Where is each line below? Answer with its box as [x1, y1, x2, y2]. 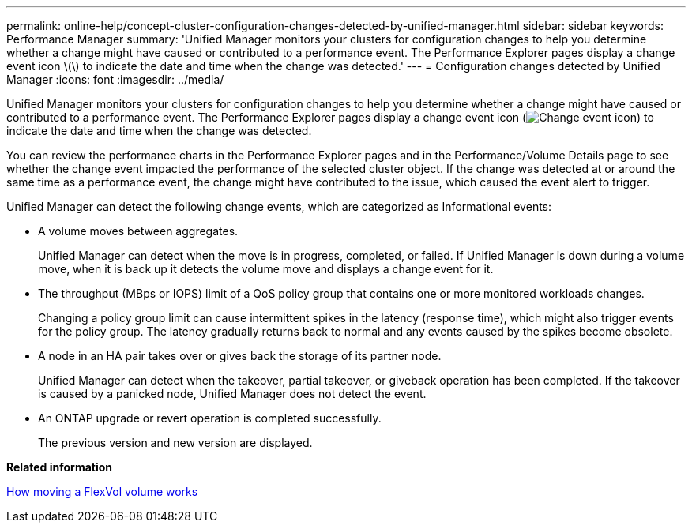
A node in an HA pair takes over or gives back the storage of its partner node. [38, 349, 442, 362]
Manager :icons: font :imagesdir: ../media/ [6, 73, 224, 86]
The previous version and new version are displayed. [38, 436, 313, 449]
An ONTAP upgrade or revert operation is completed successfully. [38, 411, 382, 425]
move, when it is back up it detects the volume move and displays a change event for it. [38, 262, 494, 276]
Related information [6, 460, 113, 474]
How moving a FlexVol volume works [6, 485, 198, 498]
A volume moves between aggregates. [38, 224, 239, 238]
